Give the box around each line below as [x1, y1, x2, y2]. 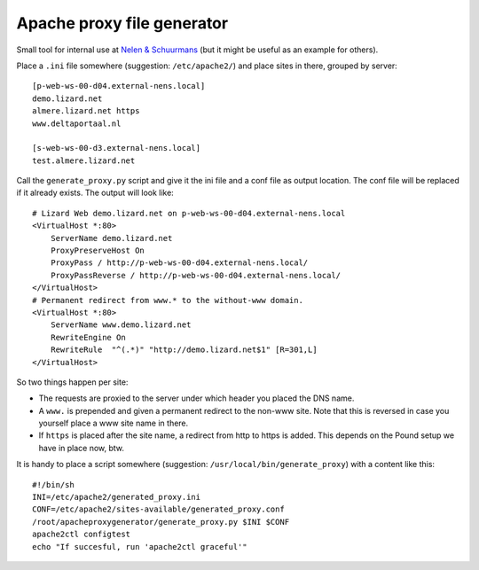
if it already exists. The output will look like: [16, 187, 175, 199]
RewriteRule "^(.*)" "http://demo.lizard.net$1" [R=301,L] [50, 345, 318, 355]
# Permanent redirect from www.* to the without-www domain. [32, 295, 303, 305]
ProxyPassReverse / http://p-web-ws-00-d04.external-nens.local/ [50, 270, 342, 280]
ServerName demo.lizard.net [50, 233, 173, 243]
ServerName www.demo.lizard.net [50, 320, 192, 330]
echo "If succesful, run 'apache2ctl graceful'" [32, 542, 247, 551]
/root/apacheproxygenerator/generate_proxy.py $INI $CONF [32, 517, 290, 527]
